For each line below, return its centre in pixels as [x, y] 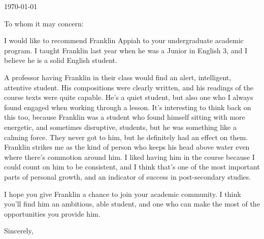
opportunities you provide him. [52, 213]
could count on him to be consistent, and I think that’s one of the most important [132, 167]
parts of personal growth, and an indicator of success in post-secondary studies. [128, 176]
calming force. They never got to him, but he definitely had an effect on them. [126, 137]
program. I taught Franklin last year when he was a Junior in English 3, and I [126, 50]
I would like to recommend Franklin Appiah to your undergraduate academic [124, 40]
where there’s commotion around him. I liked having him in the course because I [129, 157]
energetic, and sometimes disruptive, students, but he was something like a [120, 127]
